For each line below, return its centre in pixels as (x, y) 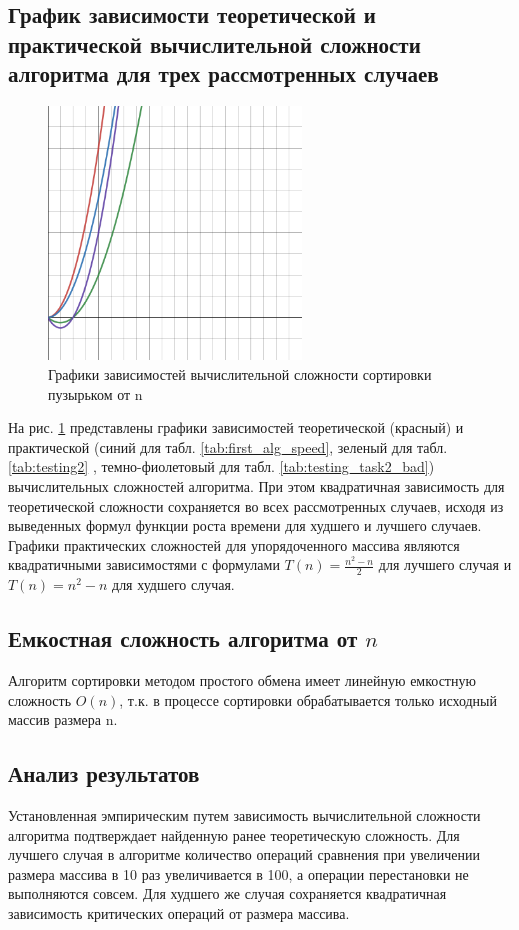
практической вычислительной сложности (214, 43)
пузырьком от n (95, 393)
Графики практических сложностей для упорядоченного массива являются (234, 544)
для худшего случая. (173, 584)
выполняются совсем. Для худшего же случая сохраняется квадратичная (227, 893)
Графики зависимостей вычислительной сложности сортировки (240, 373)
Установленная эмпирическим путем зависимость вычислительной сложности (244, 814)
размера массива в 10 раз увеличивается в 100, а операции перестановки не (238, 873)
